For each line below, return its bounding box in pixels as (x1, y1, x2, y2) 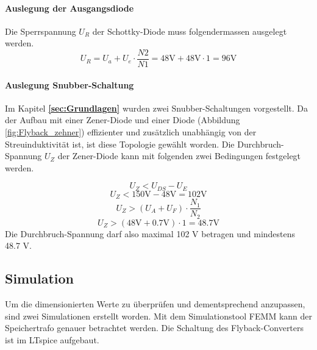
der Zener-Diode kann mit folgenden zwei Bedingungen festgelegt (57, 149, 301, 162)
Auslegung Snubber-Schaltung (5, 78, 134, 91)
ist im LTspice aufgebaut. (5, 334, 99, 346)
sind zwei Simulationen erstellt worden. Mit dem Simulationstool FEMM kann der (5, 309, 312, 322)
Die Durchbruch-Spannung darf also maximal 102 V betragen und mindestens (5, 227, 296, 240)
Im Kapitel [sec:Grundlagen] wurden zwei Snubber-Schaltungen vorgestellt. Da (5, 101, 308, 114)
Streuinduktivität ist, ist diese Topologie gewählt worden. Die (5, 137, 235, 150)
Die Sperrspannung (5, 24, 76, 37)
